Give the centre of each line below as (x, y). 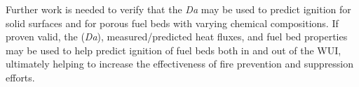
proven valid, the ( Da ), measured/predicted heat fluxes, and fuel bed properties (177, 37)
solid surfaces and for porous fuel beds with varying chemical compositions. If (172, 23)
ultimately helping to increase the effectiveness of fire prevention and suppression (180, 64)
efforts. (20, 77)
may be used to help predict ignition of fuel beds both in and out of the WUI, (174, 50)
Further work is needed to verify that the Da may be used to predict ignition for (178, 9)
